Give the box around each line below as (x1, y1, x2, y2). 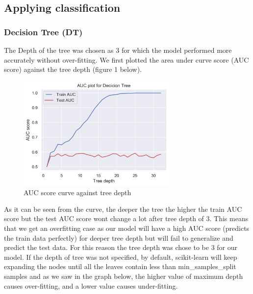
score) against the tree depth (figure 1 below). (4, 64, 142, 74)
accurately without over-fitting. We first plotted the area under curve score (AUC (4, 54, 249, 65)
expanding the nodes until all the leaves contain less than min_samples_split (4, 261, 236, 271)
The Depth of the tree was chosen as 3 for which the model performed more (4, 45, 232, 55)
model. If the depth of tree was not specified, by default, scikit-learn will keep (4, 251, 237, 262)
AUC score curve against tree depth (24, 187, 131, 198)
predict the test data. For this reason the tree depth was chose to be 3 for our (4, 242, 237, 252)
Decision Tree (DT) (4, 25, 83, 38)
